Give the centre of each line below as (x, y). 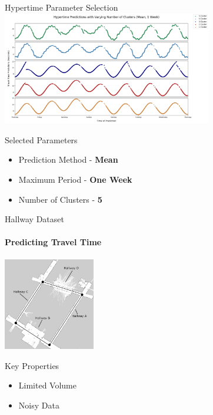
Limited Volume (47, 385)
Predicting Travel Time (53, 242)
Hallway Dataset (34, 219)
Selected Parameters (41, 139)
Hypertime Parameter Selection (61, 7)
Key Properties (32, 365)
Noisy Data (39, 405)
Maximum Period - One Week (75, 179)
